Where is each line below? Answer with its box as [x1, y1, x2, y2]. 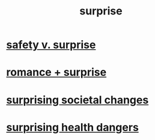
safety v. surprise [6, 38, 96, 52]
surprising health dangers [6, 120, 139, 134]
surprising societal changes [6, 93, 149, 106]
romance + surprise [6, 65, 107, 79]
